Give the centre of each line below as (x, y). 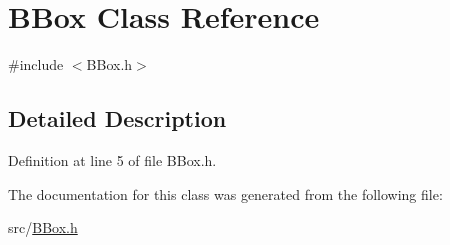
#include (36, 64)
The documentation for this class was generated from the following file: (225, 193)
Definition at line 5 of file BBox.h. (112, 159)
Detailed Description (117, 118)
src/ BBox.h (43, 227)
